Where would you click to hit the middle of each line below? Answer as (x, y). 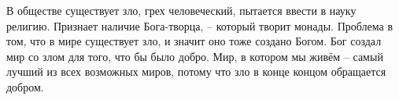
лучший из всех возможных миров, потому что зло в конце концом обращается (196, 71)
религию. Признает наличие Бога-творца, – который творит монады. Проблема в (199, 25)
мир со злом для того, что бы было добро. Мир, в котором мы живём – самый (195, 56)
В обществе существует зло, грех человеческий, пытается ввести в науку (181, 10)
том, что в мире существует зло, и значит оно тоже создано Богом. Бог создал (194, 41)
